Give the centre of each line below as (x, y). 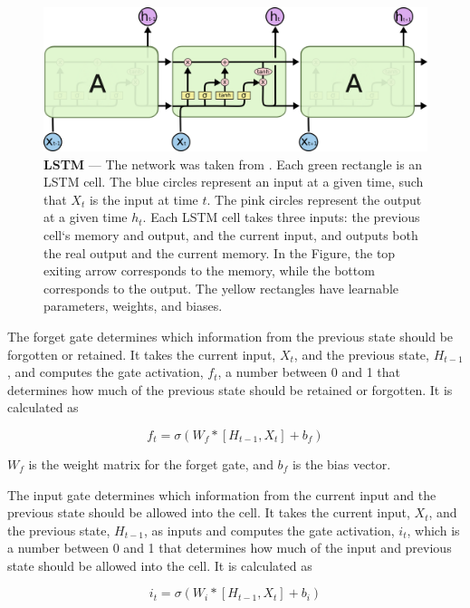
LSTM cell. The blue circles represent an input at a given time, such (234, 182)
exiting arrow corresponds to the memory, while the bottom (209, 270)
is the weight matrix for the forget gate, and (151, 463)
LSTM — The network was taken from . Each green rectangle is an (233, 164)
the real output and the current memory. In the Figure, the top (220, 252)
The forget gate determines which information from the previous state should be (230, 336)
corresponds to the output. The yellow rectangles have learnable (221, 288)
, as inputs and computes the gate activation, (269, 530)
